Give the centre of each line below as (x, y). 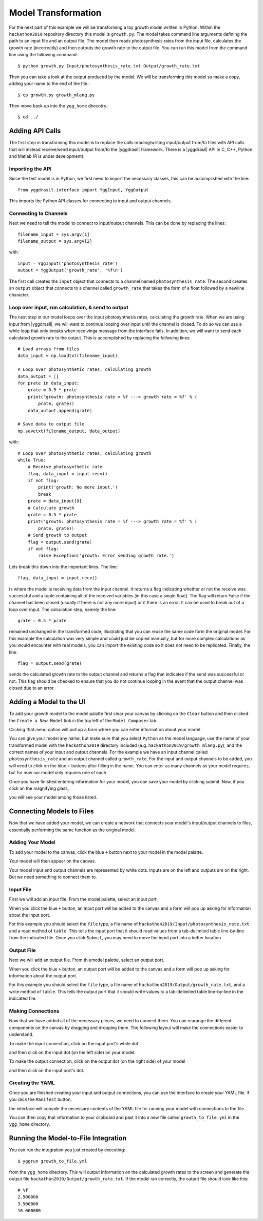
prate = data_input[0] (55, 501)
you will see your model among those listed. (53, 797)
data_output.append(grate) (60, 411)
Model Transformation (55, 13)
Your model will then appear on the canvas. (52, 861)
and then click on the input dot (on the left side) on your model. (72, 1052)
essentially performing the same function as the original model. (72, 830)
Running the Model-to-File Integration (68, 1138)
